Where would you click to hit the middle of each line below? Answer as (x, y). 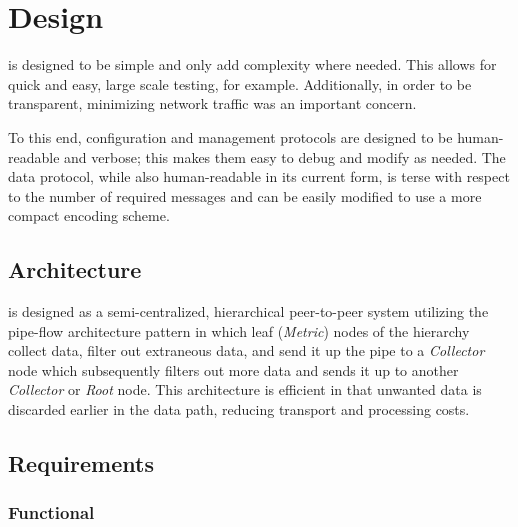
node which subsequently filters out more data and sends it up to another (233, 369)
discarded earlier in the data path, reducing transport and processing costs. (239, 409)
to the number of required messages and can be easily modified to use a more (245, 195)
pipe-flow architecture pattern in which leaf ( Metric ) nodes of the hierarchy (239, 330)
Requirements (81, 463)
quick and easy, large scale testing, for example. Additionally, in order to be (240, 83)
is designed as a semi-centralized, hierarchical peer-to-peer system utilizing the (248, 311)
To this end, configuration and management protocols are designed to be (230, 136)
